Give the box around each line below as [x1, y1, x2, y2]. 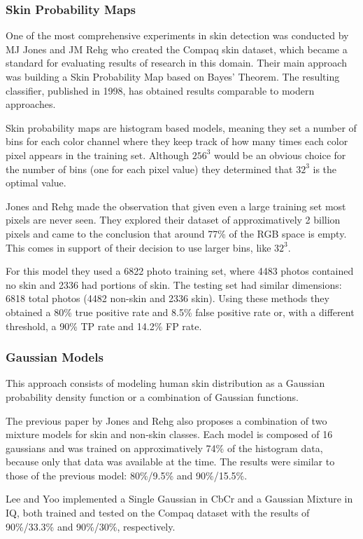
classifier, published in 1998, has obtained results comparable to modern [6, 83, 315, 97]
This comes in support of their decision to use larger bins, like [6, 240, 271, 254]
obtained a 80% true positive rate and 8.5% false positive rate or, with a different [6, 304, 355, 319]
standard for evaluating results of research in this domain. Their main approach [6, 55, 347, 70]
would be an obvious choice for [214, 147, 346, 162]
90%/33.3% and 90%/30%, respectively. [6, 519, 176, 533]
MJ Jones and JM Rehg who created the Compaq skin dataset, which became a [6, 41, 348, 56]
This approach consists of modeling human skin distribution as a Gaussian [6, 376, 325, 390]
